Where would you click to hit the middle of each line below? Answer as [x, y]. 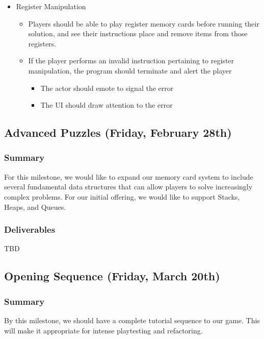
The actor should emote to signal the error [107, 88]
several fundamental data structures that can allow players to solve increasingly [128, 187]
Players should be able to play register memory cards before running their [144, 23]
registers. [42, 43]
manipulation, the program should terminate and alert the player [130, 70]
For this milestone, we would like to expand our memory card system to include [129, 176]
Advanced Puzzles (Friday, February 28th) [118, 132]
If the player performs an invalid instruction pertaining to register [131, 60]
